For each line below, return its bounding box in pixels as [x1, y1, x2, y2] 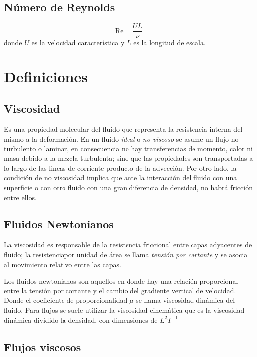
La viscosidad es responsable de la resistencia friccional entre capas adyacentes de [4, 239, 252, 250]
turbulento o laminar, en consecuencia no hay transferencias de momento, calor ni [4, 143, 253, 153]
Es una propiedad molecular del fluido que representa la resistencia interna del [4, 124, 243, 134]
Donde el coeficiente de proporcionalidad [4, 295, 128, 305]
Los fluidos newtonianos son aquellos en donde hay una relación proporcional [4, 276, 238, 286]
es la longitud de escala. [133, 37, 206, 48]
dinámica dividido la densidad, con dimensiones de [4, 314, 158, 325]
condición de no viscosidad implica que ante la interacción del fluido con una [4, 172, 237, 183]
